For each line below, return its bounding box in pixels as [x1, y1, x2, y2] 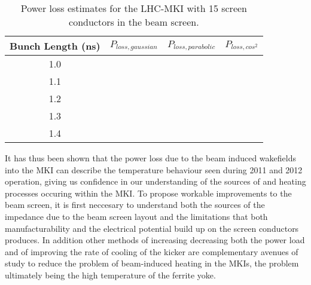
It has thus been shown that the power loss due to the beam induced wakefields [5, 152, 296, 164]
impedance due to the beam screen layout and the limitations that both [5, 210, 268, 222]
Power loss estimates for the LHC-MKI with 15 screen [20, 1, 247, 15]
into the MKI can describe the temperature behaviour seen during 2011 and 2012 [5, 163, 303, 176]
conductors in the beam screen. [69, 15, 199, 29]
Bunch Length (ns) [10, 39, 100, 53]
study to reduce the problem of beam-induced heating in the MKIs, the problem [5, 257, 299, 269]
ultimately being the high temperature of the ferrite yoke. [5, 268, 216, 281]
